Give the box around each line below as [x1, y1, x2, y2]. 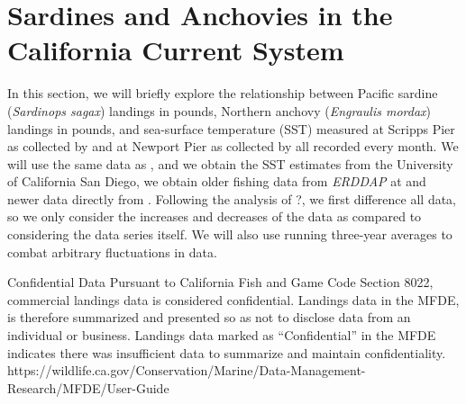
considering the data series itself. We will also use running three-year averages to [7, 225, 452, 244]
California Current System [7, 31, 344, 68]
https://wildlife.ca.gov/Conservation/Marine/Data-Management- [7, 361, 366, 380]
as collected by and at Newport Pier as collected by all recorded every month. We [7, 137, 459, 156]
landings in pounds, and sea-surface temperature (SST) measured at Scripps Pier [7, 119, 455, 138]
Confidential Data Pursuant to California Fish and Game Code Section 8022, [7, 273, 434, 292]
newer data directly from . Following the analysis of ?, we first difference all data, [7, 189, 456, 208]
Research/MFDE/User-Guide [7, 378, 169, 397]
